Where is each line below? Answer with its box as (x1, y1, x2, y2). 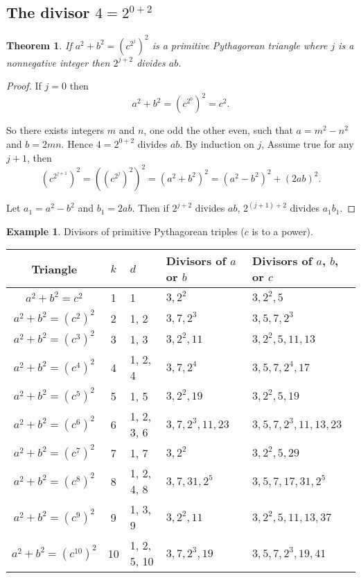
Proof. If (6, 78, 42, 93)
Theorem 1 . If (6, 37, 72, 52)
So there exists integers (6, 123, 105, 137)
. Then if (132, 201, 169, 215)
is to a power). (252, 223, 313, 238)
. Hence (61, 136, 94, 151)
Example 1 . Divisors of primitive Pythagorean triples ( (6, 223, 245, 238)
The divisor (6, 1, 90, 23)
